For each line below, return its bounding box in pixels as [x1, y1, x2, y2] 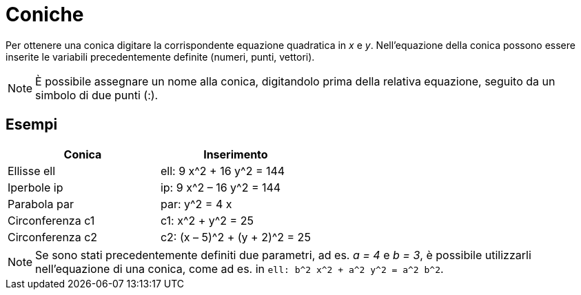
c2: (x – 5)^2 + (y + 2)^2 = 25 [160, 230, 311, 244]
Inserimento [203, 147, 268, 161]
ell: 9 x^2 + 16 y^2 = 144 [160, 163, 285, 178]
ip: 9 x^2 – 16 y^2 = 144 [160, 180, 281, 194]
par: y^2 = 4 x [160, 196, 232, 211]
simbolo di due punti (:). [35, 88, 159, 102]
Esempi [6, 116, 58, 134]
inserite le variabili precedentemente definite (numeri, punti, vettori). [6, 50, 315, 63]
